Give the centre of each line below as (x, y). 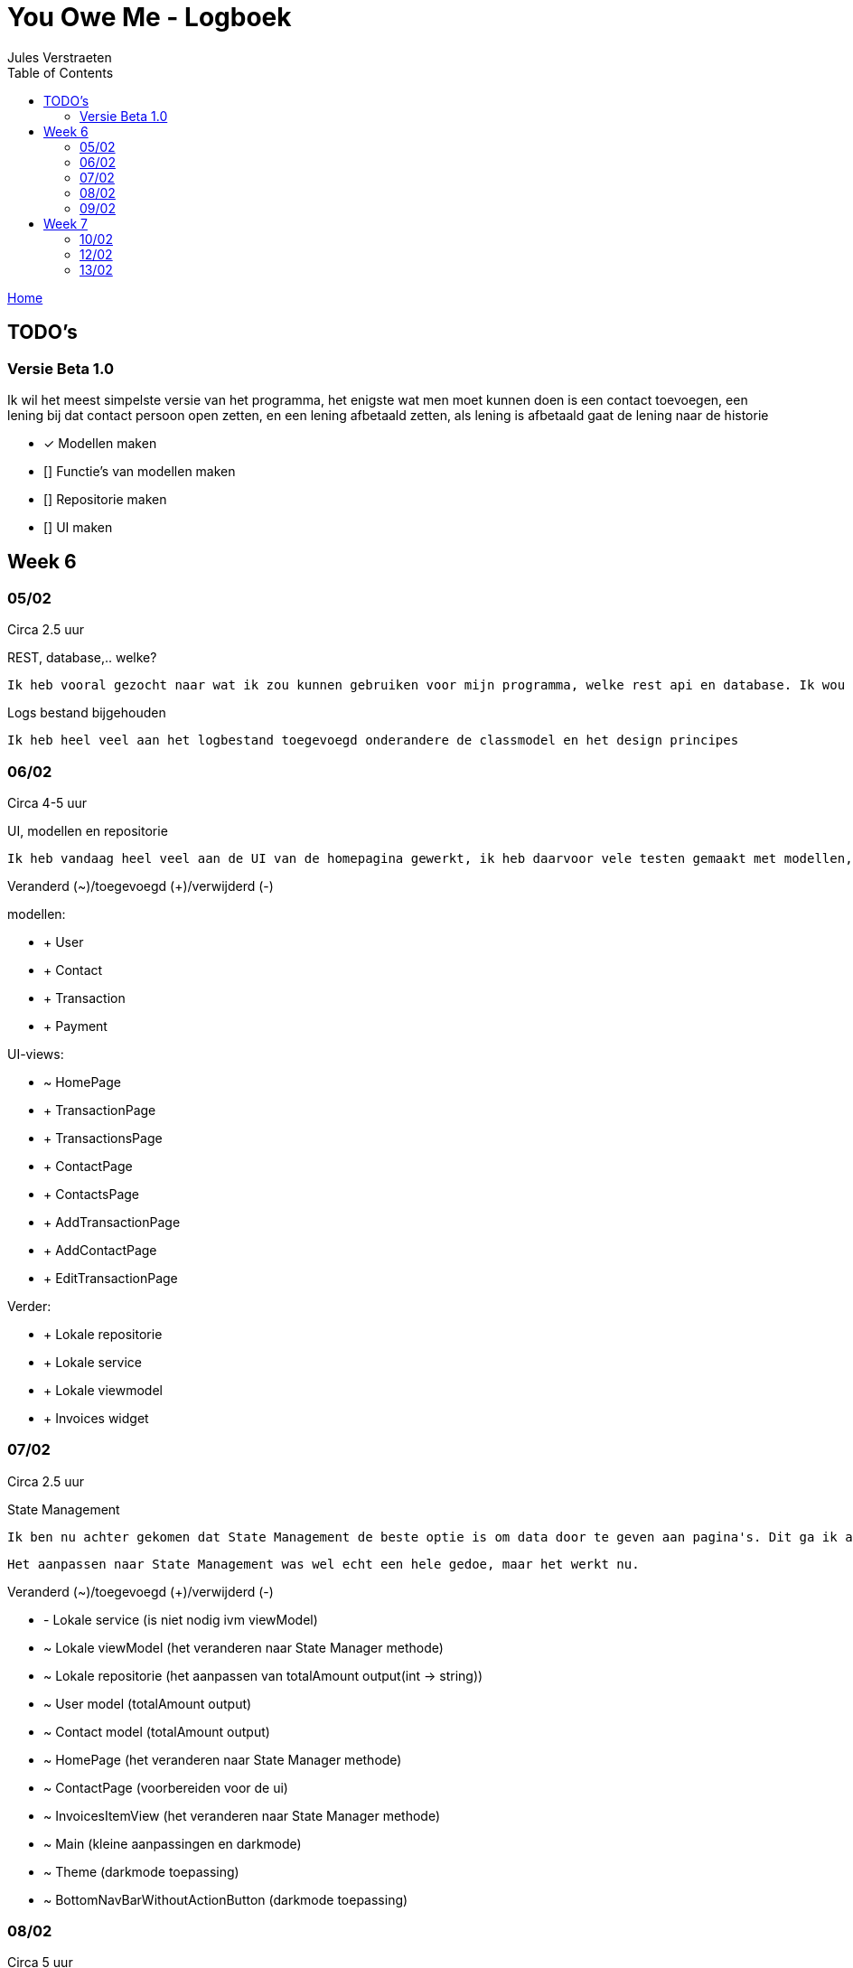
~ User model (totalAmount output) (148, 1703)
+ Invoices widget (96, 1418)
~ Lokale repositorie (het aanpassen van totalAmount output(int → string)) (263, 1675)
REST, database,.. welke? (82, 658)
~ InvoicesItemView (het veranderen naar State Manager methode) (242, 1815)
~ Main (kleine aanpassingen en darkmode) (173, 1843)
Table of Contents (61, 72)
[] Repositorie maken (105, 499)
